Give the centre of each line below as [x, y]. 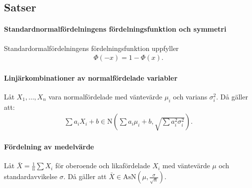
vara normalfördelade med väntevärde [105, 96]
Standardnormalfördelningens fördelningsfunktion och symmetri [115, 29]
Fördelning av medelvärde [49, 147]
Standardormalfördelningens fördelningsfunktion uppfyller [91, 48]
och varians [190, 96]
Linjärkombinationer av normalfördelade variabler [91, 77]
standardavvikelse [31, 176]
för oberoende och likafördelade [103, 165]
